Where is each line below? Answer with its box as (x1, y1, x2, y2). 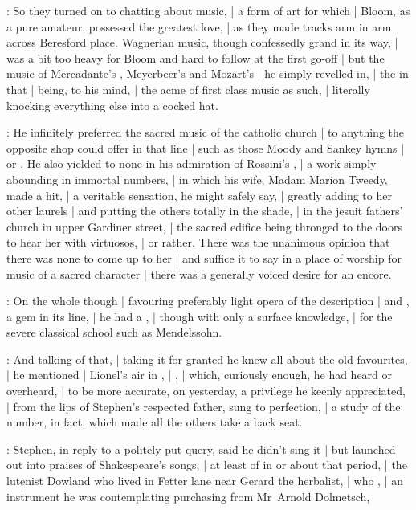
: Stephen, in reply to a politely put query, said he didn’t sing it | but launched (6, 440, 396, 457)
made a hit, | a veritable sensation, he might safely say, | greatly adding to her (6, 186, 392, 203)
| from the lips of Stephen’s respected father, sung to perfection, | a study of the (6, 398, 401, 414)
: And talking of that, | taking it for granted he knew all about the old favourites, (6, 350, 408, 367)
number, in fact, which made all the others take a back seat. (6, 414, 303, 430)
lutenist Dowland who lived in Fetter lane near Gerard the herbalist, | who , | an (6, 472, 403, 489)
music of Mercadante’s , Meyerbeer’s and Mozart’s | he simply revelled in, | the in (6, 65, 409, 82)
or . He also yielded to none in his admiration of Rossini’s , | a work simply (6, 155, 377, 172)
